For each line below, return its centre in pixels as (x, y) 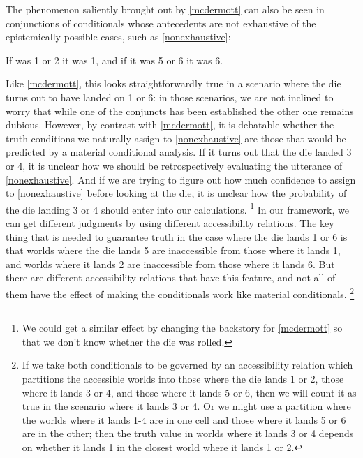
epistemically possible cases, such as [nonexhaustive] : (118, 37)
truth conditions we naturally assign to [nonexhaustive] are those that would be (176, 138)
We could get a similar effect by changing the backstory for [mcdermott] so (182, 328)
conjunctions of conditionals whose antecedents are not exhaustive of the (161, 23)
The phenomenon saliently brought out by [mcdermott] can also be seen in (165, 9)
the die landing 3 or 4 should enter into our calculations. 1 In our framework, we (177, 208)
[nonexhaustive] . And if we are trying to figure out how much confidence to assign (181, 179)
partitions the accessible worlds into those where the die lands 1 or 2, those (183, 378)
